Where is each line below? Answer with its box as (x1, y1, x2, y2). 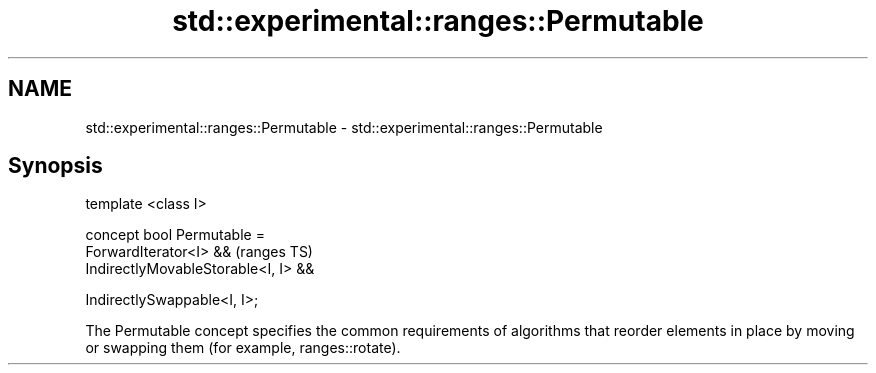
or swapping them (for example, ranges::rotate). (85, 339, 401, 357)
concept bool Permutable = (85, 226, 265, 244)
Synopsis (8, 153, 103, 179)
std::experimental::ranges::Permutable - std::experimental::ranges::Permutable (85, 118, 603, 136)
